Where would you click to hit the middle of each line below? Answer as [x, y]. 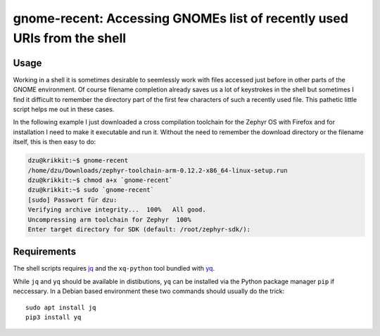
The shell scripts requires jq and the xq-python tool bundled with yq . [114, 269]
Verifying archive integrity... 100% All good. [117, 210]
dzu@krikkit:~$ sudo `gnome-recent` [91, 190]
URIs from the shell [70, 38]
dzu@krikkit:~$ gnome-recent [78, 161]
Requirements [45, 252]
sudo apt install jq [61, 307]
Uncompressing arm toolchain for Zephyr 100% [109, 219]
